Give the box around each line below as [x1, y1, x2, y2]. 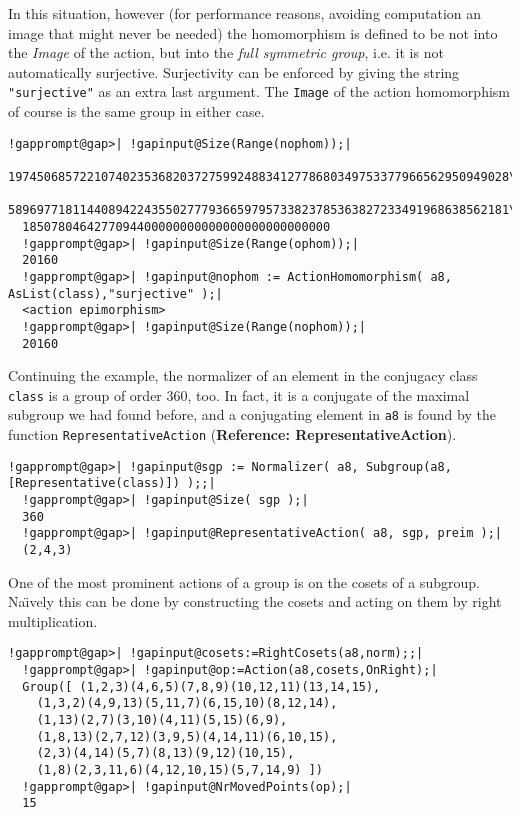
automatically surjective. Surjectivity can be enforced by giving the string [8, 61, 460, 82]
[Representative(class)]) [8, 476, 180, 491]
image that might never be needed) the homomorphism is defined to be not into [8, 22, 498, 43]
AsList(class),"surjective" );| [8, 286, 223, 301]
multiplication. [8, 610, 98, 631]
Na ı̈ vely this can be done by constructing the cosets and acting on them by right [8, 591, 502, 612]
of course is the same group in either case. [8, 101, 265, 122]
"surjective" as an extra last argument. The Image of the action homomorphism [8, 81, 510, 102]
